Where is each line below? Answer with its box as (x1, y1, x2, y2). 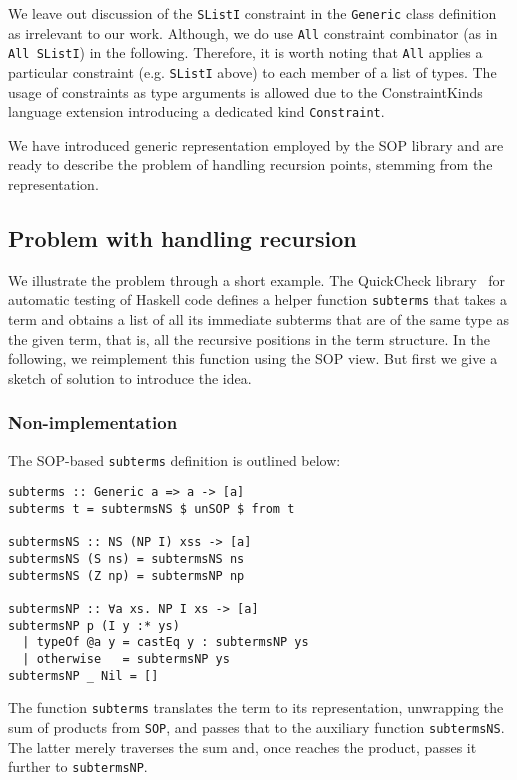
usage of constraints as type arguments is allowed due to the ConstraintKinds (8, 81, 483, 102)
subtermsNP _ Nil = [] (8, 668, 159, 683)
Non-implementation (8, 410, 178, 435)
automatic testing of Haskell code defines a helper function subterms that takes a (8, 289, 507, 310)
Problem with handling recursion (8, 223, 357, 254)
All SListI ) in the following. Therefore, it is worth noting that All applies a (8, 42, 483, 63)
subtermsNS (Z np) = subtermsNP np (8, 568, 245, 583)
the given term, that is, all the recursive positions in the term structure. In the (8, 328, 491, 349)
